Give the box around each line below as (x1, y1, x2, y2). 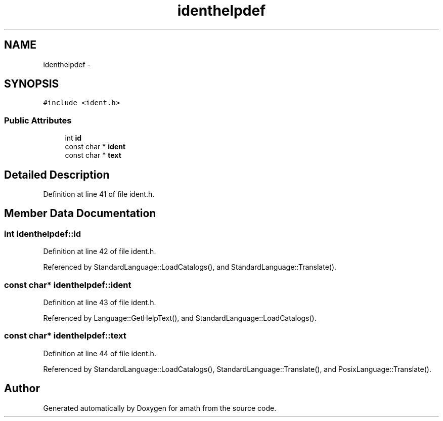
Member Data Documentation (4, 207, 156, 220)
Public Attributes (4, 115, 72, 125)
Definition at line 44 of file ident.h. (43, 349, 156, 358)
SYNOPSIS (4, 77, 59, 91)
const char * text (65, 151, 121, 160)
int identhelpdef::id (4, 228, 81, 239)
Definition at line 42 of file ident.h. (43, 247, 156, 256)
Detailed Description (4, 168, 110, 181)
